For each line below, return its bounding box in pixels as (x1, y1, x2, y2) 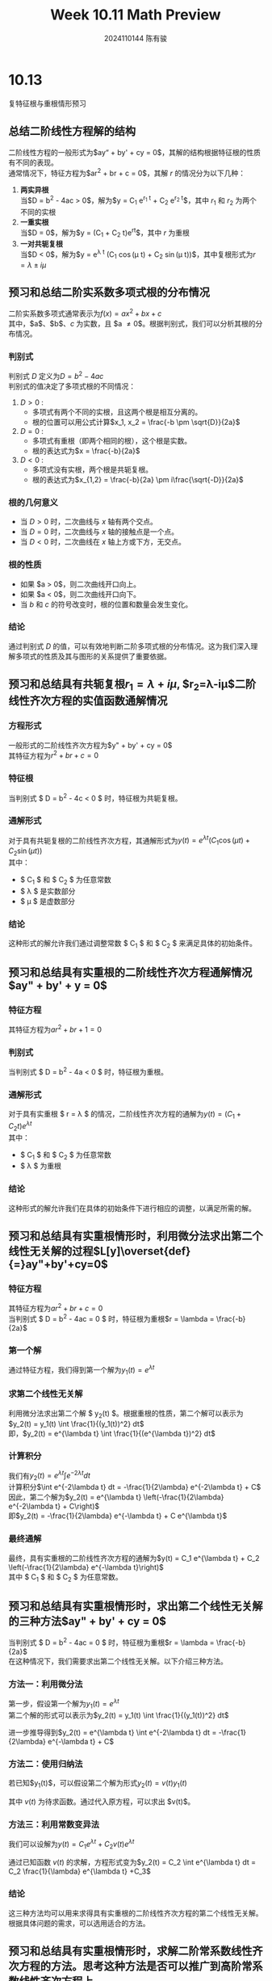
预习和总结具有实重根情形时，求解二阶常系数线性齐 (8, 1945, 263, 1958)
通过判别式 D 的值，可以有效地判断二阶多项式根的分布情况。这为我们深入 (8, 641, 251, 651)
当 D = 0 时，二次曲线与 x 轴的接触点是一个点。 (19, 527, 179, 536)
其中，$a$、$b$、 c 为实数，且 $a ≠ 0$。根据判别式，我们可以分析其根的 (8, 318, 256, 328)
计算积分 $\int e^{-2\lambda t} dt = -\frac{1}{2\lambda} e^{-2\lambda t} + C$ (8, 1483, 262, 1492)
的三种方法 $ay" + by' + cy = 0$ (8, 1614, 167, 1628)
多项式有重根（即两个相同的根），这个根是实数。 (31, 435, 192, 445)
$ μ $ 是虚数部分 (19, 896, 75, 906)
